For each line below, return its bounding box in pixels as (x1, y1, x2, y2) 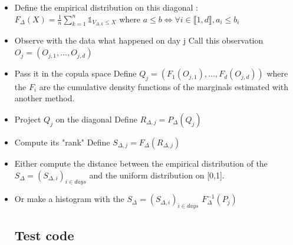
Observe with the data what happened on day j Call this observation (14, 34, 264, 47)
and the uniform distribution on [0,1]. (89, 168, 225, 181)
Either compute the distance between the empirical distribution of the (14, 157, 268, 170)
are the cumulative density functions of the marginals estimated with (39, 80, 289, 92)
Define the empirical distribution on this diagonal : (14, 1, 198, 13)
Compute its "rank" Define (14, 136, 110, 148)
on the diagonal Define (55, 113, 137, 125)
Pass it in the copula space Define (14, 67, 137, 80)
